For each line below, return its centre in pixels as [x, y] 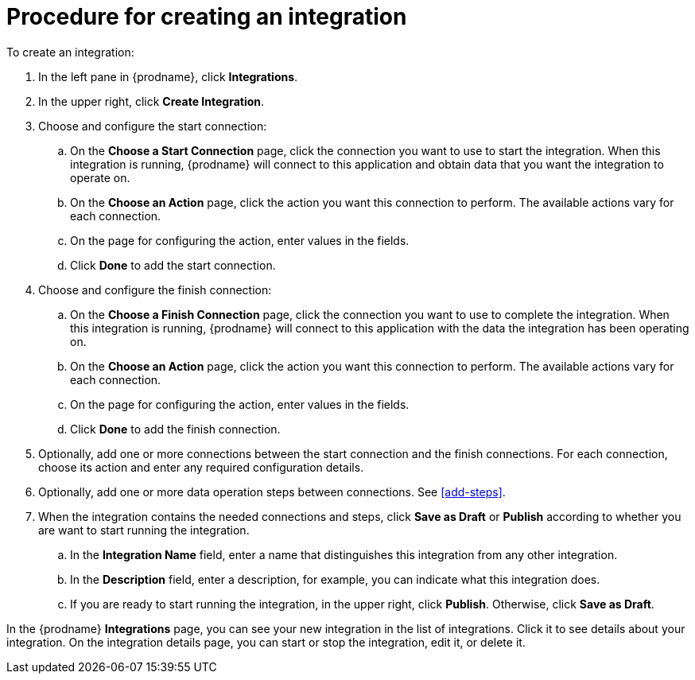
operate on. [100, 177]
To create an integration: [70, 52]
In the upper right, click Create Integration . [151, 101]
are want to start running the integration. [144, 530]
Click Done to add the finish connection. [175, 429]
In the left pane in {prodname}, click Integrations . [168, 76]
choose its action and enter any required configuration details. [201, 467]
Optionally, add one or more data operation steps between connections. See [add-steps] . [272, 492]
